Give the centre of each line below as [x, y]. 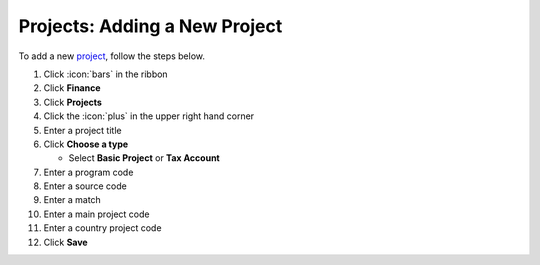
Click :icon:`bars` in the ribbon [106, 74]
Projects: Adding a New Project [150, 26]
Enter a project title [82, 130]
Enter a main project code [96, 214]
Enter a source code [85, 186]
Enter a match [72, 200]
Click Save [66, 242]
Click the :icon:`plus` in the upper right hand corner [149, 116]
